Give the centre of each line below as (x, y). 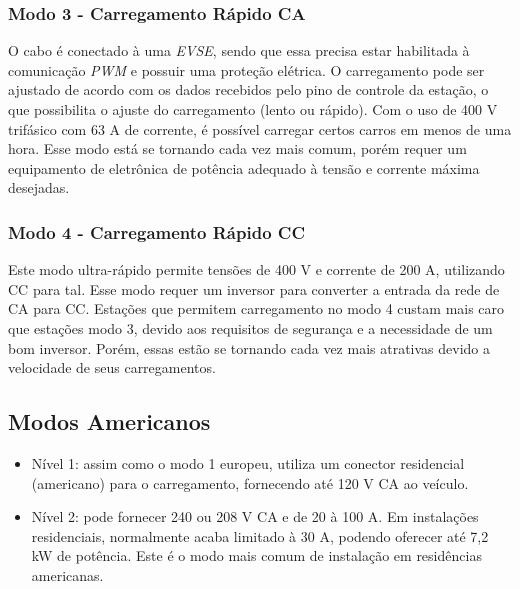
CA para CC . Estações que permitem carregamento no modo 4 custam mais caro (256, 308)
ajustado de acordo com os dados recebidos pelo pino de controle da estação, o (248, 89)
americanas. (67, 574)
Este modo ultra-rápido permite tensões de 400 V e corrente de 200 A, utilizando (256, 269)
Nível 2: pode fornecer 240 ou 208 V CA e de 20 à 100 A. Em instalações (255, 516)
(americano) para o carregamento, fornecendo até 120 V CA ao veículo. (250, 482)
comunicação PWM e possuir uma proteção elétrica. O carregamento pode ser (246, 69)
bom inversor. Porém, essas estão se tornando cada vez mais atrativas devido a (249, 347)
